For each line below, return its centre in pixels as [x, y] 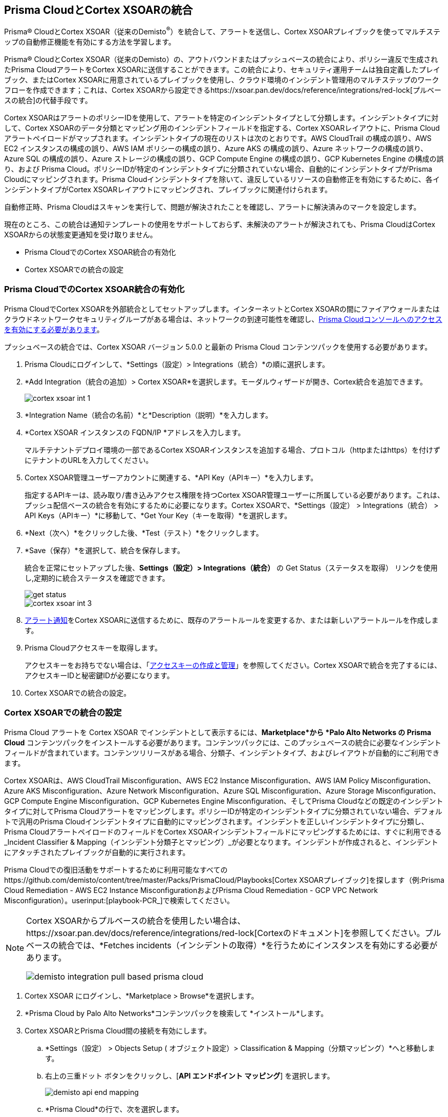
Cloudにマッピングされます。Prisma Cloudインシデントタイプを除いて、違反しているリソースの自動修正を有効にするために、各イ [222, 179]
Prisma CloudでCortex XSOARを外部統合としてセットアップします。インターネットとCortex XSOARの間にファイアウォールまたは [222, 309]
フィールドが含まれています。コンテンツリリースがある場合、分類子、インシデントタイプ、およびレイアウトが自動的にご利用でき [222, 753]
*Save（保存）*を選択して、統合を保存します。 [104, 550]
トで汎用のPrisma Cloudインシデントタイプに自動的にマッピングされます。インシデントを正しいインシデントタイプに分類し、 [216, 821]
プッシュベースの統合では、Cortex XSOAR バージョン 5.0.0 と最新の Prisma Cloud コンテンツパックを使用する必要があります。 [218, 347]
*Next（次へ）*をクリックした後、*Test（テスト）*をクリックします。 [144, 533]
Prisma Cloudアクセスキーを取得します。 [93, 647]
